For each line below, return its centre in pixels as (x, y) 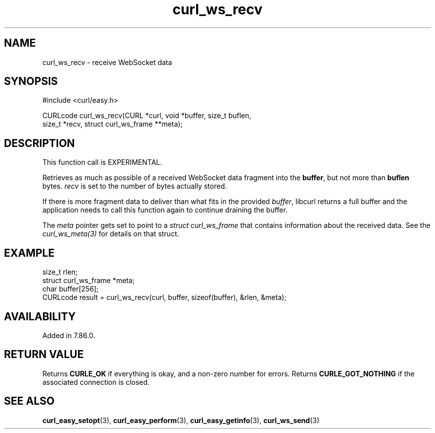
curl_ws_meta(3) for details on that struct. (111, 234)
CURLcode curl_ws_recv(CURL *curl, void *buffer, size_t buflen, (147, 116)
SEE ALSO (29, 401)
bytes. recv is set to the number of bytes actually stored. (135, 186)
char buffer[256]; (71, 289)
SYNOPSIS (31, 81)
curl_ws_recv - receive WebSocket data (107, 62)
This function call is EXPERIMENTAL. (102, 162)
